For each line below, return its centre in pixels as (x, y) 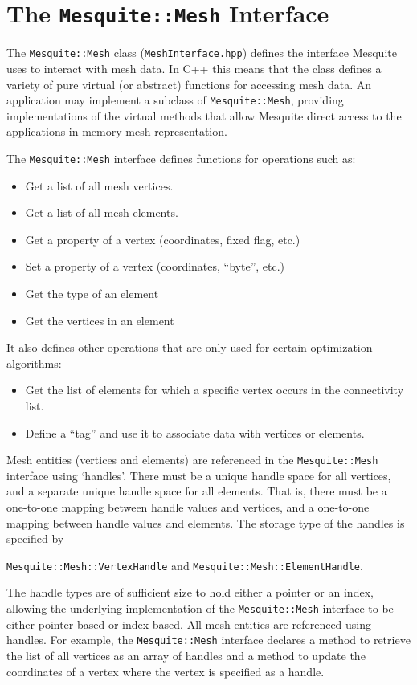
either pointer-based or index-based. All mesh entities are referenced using (189, 624)
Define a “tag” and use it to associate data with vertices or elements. (195, 432)
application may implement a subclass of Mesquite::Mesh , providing (175, 100)
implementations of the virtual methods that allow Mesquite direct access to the (204, 115)
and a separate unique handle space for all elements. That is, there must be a (197, 491)
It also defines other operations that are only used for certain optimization (190, 347)
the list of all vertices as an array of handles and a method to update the (186, 655)
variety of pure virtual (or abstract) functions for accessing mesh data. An (189, 84)
